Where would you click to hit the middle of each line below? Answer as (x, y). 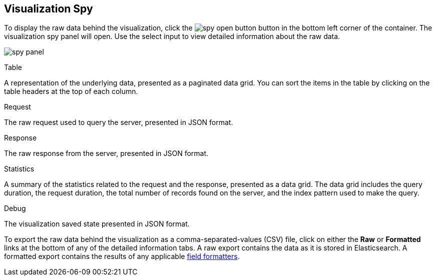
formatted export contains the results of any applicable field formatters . (122, 256)
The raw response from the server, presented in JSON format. (106, 153)
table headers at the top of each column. (71, 91)
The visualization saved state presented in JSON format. (97, 224)
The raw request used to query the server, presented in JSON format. (119, 122)
